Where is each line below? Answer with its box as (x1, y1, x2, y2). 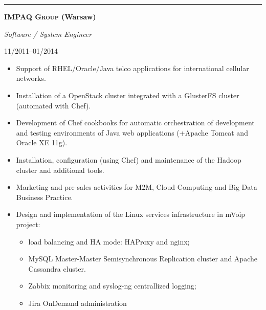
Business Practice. (16, 191, 73, 202)
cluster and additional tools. (16, 164, 104, 175)
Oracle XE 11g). (16, 137, 68, 148)
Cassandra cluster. (28, 263, 86, 274)
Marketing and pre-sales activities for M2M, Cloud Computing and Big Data (16, 182, 257, 192)
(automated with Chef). (16, 100, 91, 110)
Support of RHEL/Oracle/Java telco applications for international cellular (16, 62, 249, 73)
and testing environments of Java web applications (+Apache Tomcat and (16, 127, 248, 138)
